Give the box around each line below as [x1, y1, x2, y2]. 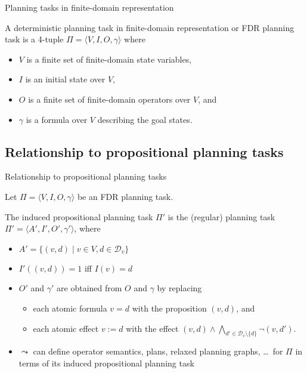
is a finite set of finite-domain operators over [28, 93, 191, 105]
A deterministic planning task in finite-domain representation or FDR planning [5, 21, 294, 33]
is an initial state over [25, 73, 106, 85]
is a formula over [26, 113, 88, 125]
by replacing [157, 282, 202, 294]
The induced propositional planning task [5, 210, 153, 223]
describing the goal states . [97, 113, 193, 125]
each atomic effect [33, 322, 99, 334]
